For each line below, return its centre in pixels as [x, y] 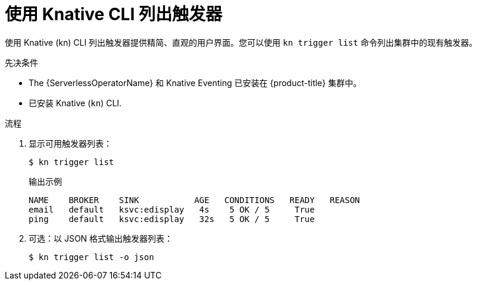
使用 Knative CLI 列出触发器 [113, 14]
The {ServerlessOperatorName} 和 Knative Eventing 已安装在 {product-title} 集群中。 [195, 83]
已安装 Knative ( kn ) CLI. [75, 103]
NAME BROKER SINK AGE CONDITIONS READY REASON [194, 200]
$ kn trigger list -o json [91, 257]
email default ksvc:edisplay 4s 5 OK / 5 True [172, 209]
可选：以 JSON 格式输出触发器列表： [101, 238]
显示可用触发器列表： [70, 143]
